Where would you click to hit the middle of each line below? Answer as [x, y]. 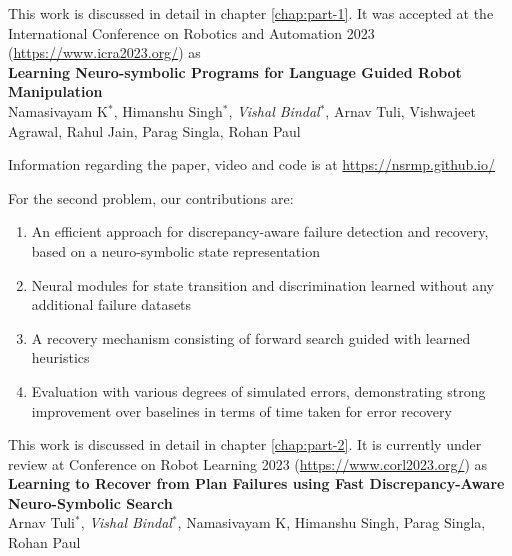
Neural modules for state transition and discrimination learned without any [262, 284]
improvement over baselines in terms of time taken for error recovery [241, 410]
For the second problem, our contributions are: [151, 197]
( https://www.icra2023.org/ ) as [104, 52]
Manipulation [55, 91]
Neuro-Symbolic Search [90, 502]
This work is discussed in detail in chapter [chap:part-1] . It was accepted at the [251, 13]
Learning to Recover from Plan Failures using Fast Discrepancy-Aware [256, 483]
